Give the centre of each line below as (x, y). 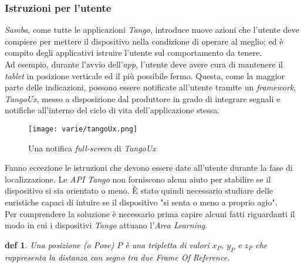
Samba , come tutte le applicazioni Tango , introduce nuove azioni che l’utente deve (152, 30)
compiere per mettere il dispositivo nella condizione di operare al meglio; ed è (144, 41)
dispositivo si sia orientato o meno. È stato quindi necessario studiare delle (139, 190)
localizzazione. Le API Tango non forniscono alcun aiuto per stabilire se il (138, 179)
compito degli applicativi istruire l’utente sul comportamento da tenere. (134, 53)
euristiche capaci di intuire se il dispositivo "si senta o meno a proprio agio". (141, 202)
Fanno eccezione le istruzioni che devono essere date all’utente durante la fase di (149, 168)
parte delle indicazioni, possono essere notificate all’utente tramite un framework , (151, 87)
